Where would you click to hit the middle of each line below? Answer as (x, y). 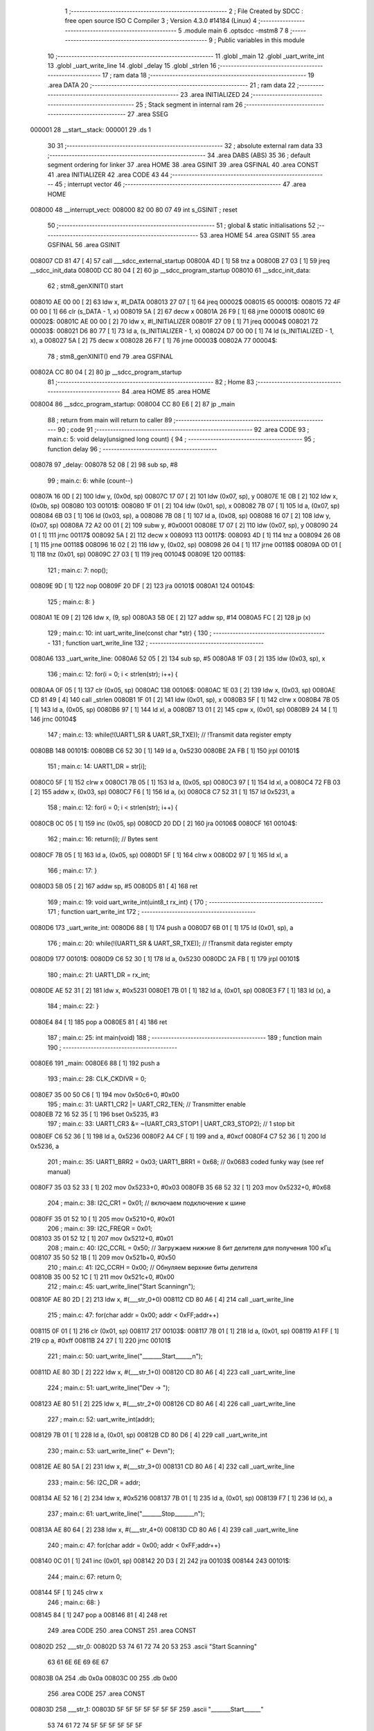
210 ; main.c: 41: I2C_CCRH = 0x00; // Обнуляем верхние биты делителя (152, 1267)
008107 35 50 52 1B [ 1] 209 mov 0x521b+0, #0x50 (103, 1257)
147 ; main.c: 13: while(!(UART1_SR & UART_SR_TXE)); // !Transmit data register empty (170, 735)
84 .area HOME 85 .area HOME (166, 391)
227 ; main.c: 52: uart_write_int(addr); (101, 1419)
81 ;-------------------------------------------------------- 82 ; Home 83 (151, 382)
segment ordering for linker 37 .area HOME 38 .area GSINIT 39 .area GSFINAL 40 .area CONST (183, 165)
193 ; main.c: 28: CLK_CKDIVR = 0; (97, 1079)
